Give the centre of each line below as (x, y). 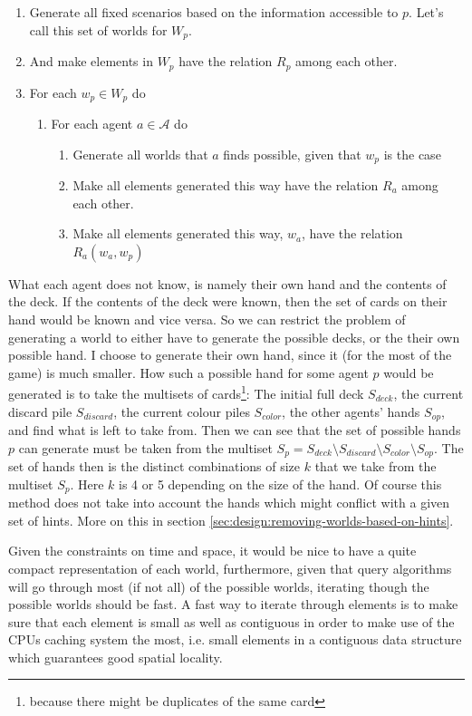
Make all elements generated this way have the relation (226, 185)
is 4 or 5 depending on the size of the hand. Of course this (280, 484)
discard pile (40, 411)
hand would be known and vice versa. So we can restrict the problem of (207, 319)
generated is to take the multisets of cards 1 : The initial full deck (186, 392)
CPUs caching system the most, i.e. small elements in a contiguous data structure (235, 639)
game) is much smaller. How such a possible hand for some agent (188, 372)
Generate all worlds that (140, 154)
